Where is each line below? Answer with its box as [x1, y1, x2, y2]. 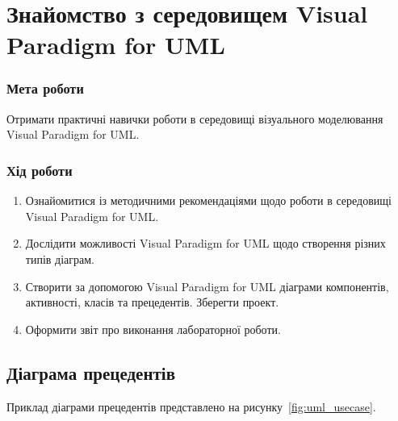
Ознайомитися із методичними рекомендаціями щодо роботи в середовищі [25, 192, 392, 209]
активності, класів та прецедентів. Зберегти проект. [25, 294, 279, 311]
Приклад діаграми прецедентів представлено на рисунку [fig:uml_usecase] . [6, 398, 376, 415]
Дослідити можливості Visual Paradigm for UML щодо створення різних [25, 235, 386, 252]
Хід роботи [6, 160, 73, 180]
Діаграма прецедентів [6, 360, 175, 385]
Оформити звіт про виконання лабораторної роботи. [25, 320, 281, 337]
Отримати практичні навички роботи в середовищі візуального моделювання [6, 110, 383, 127]
